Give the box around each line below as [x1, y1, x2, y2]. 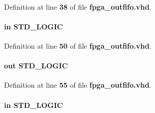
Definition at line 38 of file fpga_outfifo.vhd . [4, 1, 151, 12]
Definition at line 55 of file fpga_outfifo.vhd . [4, 80, 151, 90]
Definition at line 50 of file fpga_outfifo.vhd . [4, 40, 151, 51]
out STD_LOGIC [4, 60, 68, 71]
